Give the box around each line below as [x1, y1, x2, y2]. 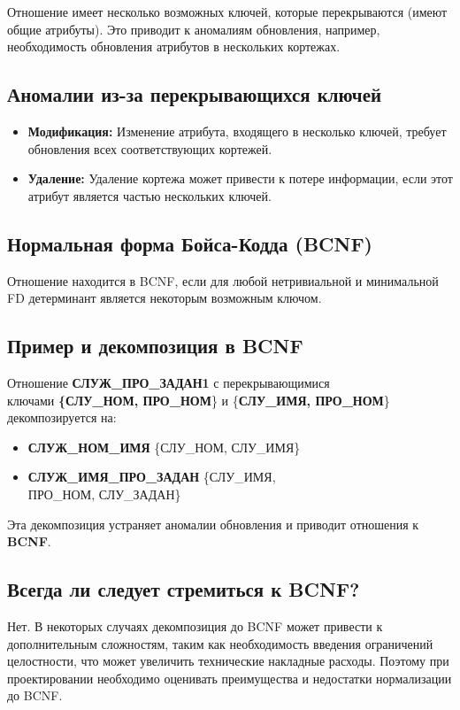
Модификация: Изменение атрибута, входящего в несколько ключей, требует [27, 121, 447, 140]
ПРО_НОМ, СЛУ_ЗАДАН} [27, 484, 181, 503]
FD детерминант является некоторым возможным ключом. [7, 289, 322, 307]
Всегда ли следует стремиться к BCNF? [7, 575, 360, 603]
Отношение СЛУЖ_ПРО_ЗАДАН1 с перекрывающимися [7, 373, 330, 391]
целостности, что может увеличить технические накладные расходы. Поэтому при [7, 652, 449, 670]
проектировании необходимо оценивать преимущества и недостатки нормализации [7, 668, 452, 687]
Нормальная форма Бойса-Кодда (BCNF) [7, 229, 373, 257]
